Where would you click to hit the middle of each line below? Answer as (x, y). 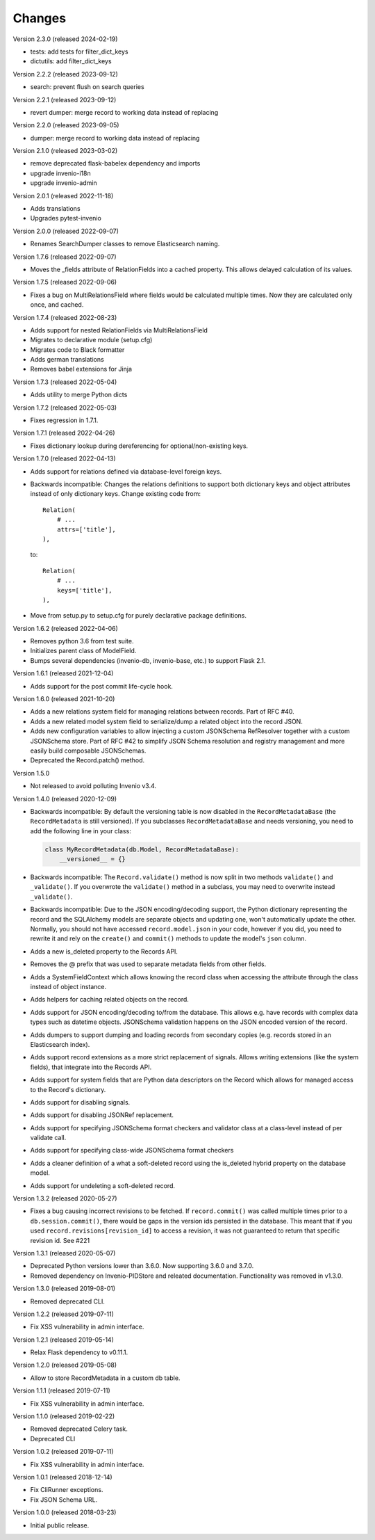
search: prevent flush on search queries (87, 87)
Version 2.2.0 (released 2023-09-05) (66, 125)
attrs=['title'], (86, 529)
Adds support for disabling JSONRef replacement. (102, 1115)
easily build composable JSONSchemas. (88, 751)
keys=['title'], (84, 590)
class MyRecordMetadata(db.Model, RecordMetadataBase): (142, 849)
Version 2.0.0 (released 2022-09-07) (66, 231)
